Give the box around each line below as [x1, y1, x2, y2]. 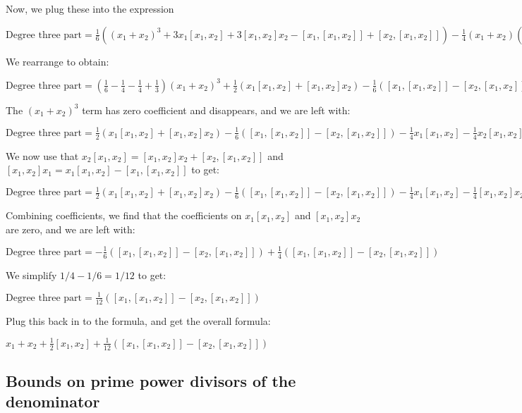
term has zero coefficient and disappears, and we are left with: [82, 102, 351, 117]
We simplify [6, 267, 57, 282]
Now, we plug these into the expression [6, 1, 174, 16]
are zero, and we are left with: [6, 221, 135, 236]
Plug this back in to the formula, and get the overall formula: [6, 313, 271, 328]
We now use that [6, 148, 79, 163]
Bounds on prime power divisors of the [6, 369, 296, 391]
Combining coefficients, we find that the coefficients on [6, 208, 242, 223]
